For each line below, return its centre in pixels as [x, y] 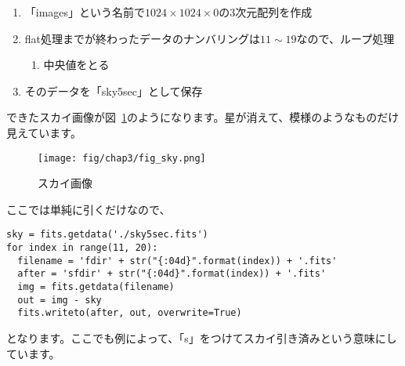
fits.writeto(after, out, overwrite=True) [130, 313]
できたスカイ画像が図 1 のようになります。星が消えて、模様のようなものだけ [203, 117]
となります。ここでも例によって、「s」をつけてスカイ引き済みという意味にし [202, 338]
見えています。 [44, 132]
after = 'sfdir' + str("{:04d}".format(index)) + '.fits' [172, 274]
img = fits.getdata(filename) [96, 287]
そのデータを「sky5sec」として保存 [114, 91]
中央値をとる [76, 65]
